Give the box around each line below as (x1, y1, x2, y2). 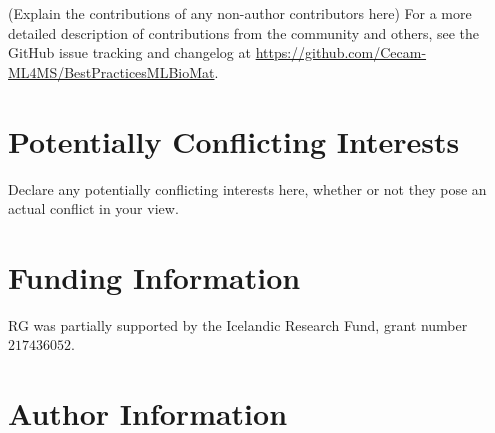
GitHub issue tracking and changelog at (8, 42, 251, 63)
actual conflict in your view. (8, 198, 179, 219)
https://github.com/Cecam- (255, 42, 427, 63)
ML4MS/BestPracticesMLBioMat (8, 61, 215, 82)
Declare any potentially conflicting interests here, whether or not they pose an (8, 178, 487, 199)
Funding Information (8, 256, 301, 297)
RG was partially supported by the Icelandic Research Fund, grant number (8, 314, 468, 335)
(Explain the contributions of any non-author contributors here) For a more (8, 3, 472, 23)
